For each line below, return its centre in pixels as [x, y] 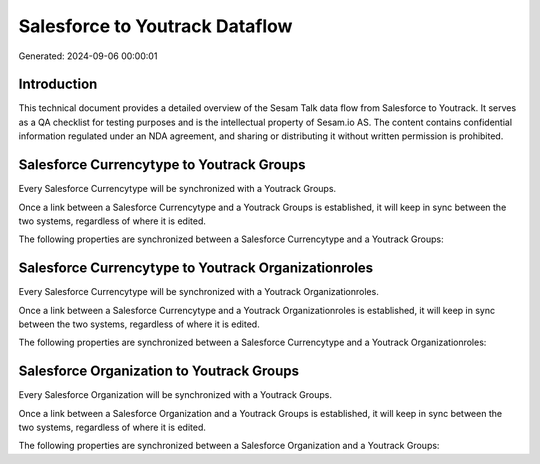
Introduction [58, 84]
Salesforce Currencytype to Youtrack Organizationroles [196, 268]
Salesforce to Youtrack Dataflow [155, 26]
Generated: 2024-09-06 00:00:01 [88, 56]
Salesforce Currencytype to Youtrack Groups [162, 165]
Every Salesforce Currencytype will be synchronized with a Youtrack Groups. [177, 189]
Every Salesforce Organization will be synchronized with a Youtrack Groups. [175, 395]
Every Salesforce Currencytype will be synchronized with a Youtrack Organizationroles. [198, 292]
